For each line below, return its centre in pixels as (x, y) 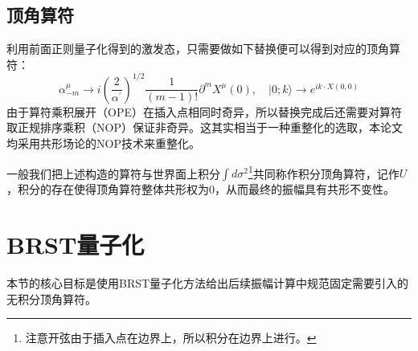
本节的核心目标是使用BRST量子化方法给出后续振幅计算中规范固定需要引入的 (208, 283)
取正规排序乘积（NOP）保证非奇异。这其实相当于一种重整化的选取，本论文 (205, 127)
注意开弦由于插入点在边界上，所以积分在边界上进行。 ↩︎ (171, 338)
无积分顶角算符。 (51, 298)
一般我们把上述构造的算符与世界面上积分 (113, 173)
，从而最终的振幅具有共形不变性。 (305, 189)
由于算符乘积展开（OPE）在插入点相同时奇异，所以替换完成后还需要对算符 (204, 111)
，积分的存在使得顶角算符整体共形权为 (108, 189)
